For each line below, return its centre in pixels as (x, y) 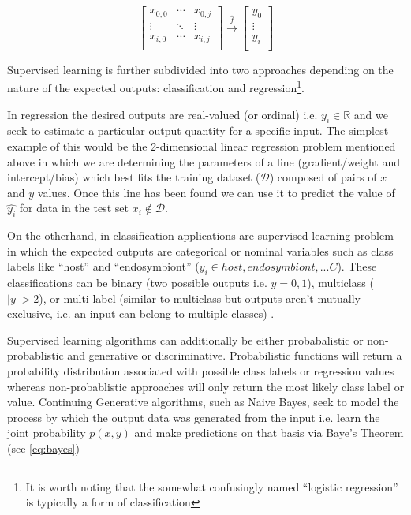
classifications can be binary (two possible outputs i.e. (137, 283)
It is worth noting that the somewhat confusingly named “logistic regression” (212, 486)
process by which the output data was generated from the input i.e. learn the (194, 417)
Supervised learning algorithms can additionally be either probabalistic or (185, 340)
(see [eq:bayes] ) (43, 448)
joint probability (47, 433)
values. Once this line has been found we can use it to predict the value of (216, 192)
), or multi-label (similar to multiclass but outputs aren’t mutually (200, 298)
